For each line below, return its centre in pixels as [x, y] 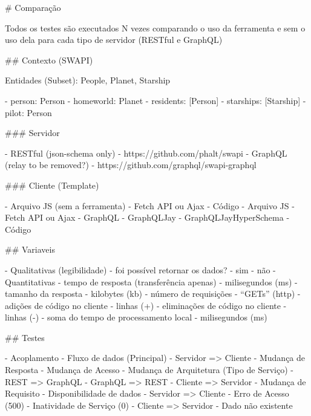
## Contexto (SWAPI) [49, 60]
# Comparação [33, 7]
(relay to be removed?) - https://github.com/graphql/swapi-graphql [131, 165]
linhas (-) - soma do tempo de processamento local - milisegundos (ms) [136, 317]
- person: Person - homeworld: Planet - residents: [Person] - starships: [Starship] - [155, 100]
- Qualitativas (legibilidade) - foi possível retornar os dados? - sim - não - [140, 269]
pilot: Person [28, 112]
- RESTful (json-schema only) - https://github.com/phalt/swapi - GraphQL [146, 153]
